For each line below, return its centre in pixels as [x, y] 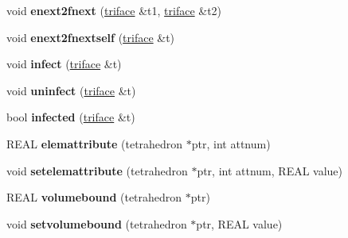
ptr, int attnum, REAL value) [270, 170]
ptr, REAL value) [239, 223]
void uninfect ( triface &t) [71, 90]
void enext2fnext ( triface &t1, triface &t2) [114, 10]
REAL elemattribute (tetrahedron [95, 143]
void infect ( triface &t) [64, 64]
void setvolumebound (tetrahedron [97, 223]
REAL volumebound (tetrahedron [94, 197]
